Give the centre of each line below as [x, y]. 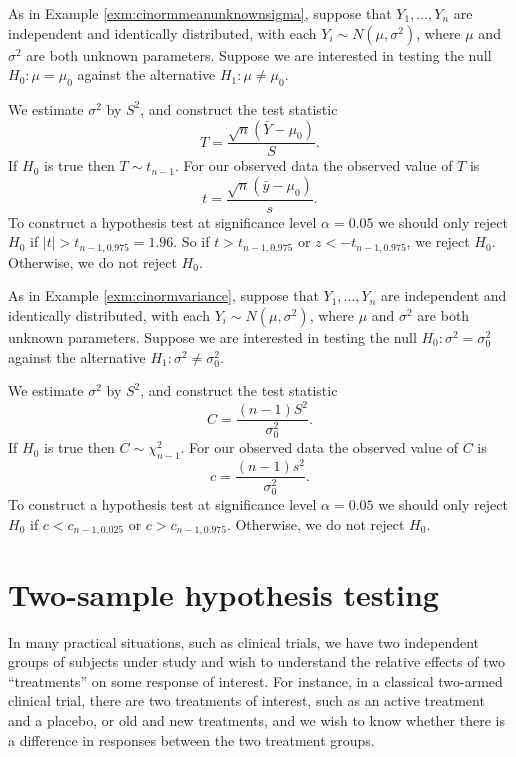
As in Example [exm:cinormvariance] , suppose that [163, 295]
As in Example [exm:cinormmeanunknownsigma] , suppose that [200, 13]
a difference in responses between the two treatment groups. [191, 739]
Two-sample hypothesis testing [223, 593]
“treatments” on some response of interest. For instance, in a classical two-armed [255, 680]
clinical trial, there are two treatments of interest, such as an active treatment [246, 700]
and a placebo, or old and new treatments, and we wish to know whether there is [256, 719]
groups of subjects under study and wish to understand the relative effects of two [256, 661]
